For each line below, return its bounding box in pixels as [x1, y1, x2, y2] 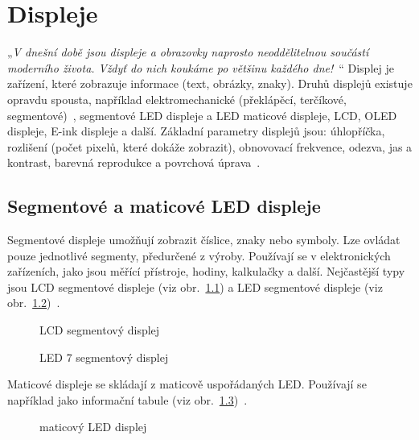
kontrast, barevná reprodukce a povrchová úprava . [7, 154, 261, 171]
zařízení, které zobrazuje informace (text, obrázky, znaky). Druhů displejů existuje [7, 75, 413, 92]
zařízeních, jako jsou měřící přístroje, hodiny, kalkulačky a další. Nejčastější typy [7, 263, 405, 280]
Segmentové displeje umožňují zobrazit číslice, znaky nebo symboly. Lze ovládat [7, 231, 401, 248]
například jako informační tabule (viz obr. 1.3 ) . [7, 391, 248, 408]
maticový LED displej [39, 418, 147, 435]
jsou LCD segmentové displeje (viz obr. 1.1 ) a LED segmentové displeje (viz [7, 278, 383, 295]
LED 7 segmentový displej [39, 348, 169, 365]
